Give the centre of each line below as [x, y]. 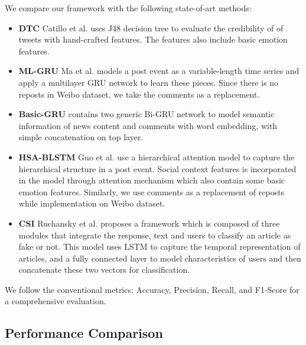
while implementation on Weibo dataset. [92, 203]
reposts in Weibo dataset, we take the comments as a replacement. [139, 94]
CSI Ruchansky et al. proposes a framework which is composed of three [149, 223]
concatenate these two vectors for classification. [104, 270]
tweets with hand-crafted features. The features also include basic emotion [153, 39]
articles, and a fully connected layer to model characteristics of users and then [160, 258]
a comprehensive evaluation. [56, 301]
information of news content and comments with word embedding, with [148, 125]
